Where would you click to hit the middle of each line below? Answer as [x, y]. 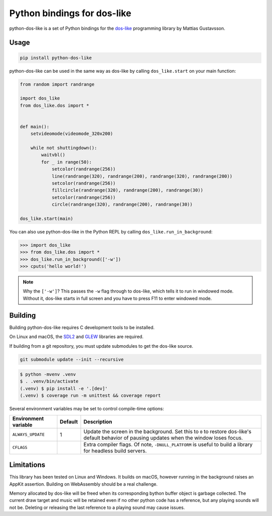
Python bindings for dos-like [70, 13]
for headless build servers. [115, 451]
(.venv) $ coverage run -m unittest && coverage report [90, 396]
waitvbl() [53, 155]
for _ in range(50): [66, 162]
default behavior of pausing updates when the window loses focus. [163, 438]
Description [98, 421]
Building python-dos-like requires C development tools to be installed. [82, 327]
